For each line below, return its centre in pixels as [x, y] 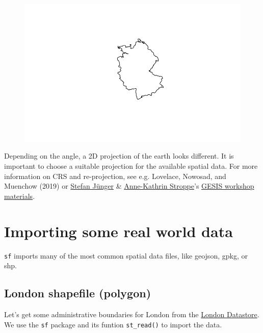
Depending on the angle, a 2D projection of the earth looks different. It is [119, 156]
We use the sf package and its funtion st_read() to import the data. [113, 324]
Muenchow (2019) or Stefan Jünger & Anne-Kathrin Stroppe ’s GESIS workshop [129, 186]
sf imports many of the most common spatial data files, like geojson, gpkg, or [126, 255]
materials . [20, 196]
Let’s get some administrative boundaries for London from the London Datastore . [132, 314]
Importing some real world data [119, 231]
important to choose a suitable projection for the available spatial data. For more [131, 166]
